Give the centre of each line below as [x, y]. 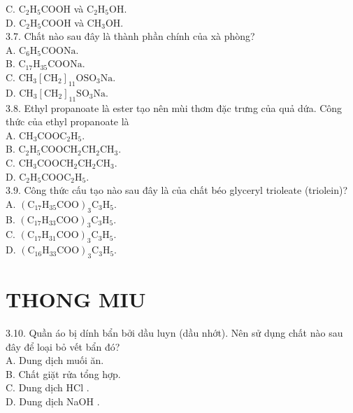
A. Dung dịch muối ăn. [55, 360]
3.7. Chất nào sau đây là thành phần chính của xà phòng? [130, 36]
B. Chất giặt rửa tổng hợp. [63, 373]
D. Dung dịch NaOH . [53, 401]
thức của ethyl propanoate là [67, 121]
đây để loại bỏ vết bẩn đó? [63, 346]
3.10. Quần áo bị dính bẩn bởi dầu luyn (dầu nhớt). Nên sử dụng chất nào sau [174, 333]
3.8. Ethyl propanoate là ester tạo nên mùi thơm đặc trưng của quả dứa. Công [174, 107]
